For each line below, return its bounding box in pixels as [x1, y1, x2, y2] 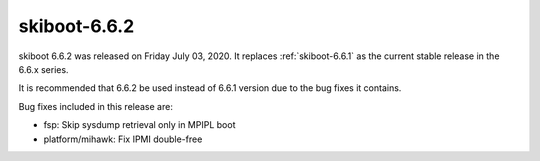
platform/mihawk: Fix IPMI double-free [43, 133, 203, 145]
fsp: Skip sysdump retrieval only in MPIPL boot [43, 119, 236, 131]
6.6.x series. [18, 63, 69, 75]
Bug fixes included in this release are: [18, 100, 174, 112]
